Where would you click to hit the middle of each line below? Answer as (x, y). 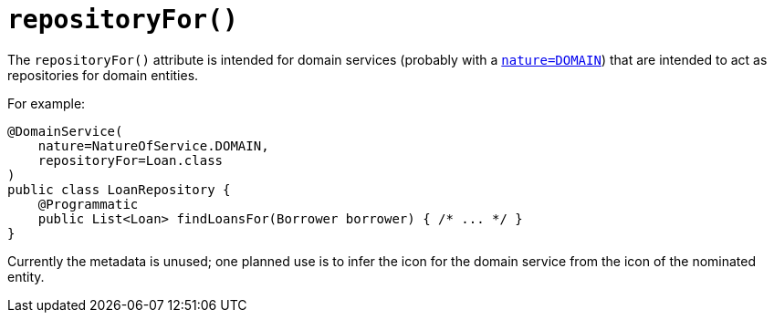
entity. (26, 276)
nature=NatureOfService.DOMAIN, (153, 145)
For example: (47, 103)
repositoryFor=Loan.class (131, 160)
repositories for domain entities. (103, 75)
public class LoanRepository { (119, 189)
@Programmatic (88, 204)
